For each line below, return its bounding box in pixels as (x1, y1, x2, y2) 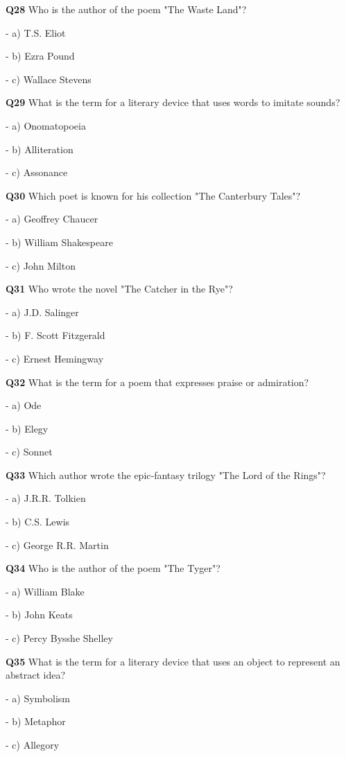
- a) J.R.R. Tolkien (6, 491, 86, 505)
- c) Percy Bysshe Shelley (6, 631, 113, 645)
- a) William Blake (6, 584, 85, 598)
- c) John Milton (6, 258, 76, 272)
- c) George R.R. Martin (6, 537, 109, 552)
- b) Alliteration (6, 141, 73, 156)
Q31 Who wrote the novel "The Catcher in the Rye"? (6, 281, 233, 296)
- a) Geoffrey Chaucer (6, 211, 98, 226)
